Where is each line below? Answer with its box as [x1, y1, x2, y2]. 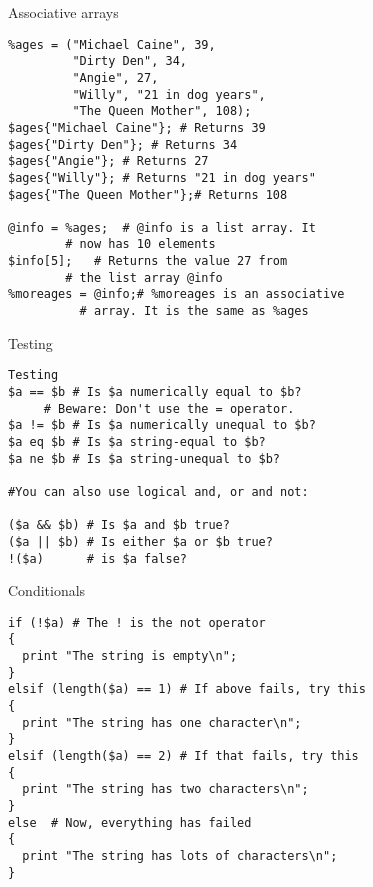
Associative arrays [8, 2, 119, 22]
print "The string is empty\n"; [22, 649, 238, 664]
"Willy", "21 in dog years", [72, 87, 266, 102]
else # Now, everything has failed [8, 815, 252, 830]
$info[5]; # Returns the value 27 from [8, 254, 288, 269]
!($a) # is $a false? [8, 551, 187, 566]
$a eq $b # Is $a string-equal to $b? [8, 434, 266, 449]
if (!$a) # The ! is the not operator [8, 615, 266, 630]
